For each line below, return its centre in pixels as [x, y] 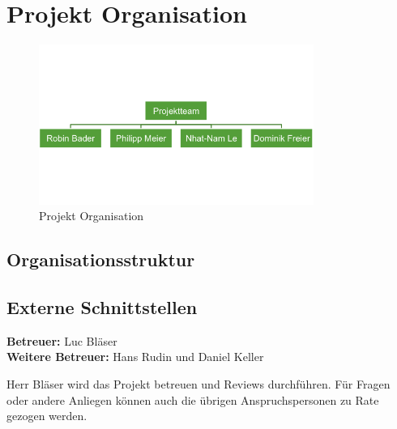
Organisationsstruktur [101, 259]
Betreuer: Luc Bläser [62, 340]
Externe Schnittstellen [102, 307]
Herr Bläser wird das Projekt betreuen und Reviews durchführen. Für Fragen [198, 384]
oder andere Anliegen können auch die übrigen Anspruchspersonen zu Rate [193, 399]
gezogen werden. [47, 416]
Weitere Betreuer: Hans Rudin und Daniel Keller [135, 357]
